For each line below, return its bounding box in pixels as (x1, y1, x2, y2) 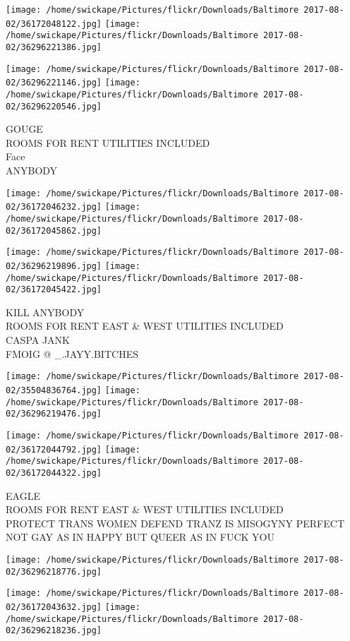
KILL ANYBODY (6, 304, 85, 319)
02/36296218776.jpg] (6, 566, 102, 577)
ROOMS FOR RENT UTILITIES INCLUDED (6, 135, 210, 150)
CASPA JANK (6, 333, 71, 347)
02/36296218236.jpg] (6, 625, 102, 636)
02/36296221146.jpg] (6, 78, 102, 88)
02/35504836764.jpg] (6, 385, 102, 395)
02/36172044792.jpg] (6, 444, 102, 455)
